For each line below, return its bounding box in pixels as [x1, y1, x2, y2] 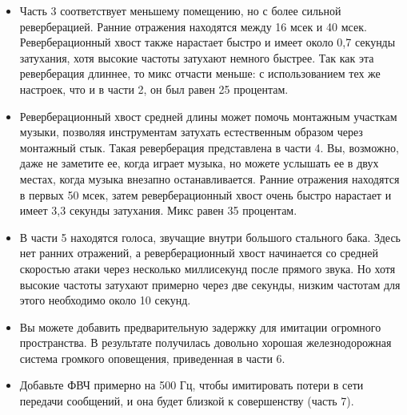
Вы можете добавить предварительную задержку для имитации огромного [19, 318, 381, 335]
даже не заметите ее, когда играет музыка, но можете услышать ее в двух [19, 155, 379, 171]
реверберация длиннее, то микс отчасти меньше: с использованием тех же [19, 65, 381, 82]
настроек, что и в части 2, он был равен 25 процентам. [19, 80, 289, 97]
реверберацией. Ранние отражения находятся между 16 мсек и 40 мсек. [19, 18, 367, 34]
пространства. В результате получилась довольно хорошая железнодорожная [19, 334, 392, 351]
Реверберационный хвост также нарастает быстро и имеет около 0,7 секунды [19, 34, 396, 50]
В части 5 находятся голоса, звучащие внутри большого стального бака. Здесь [19, 228, 401, 245]
